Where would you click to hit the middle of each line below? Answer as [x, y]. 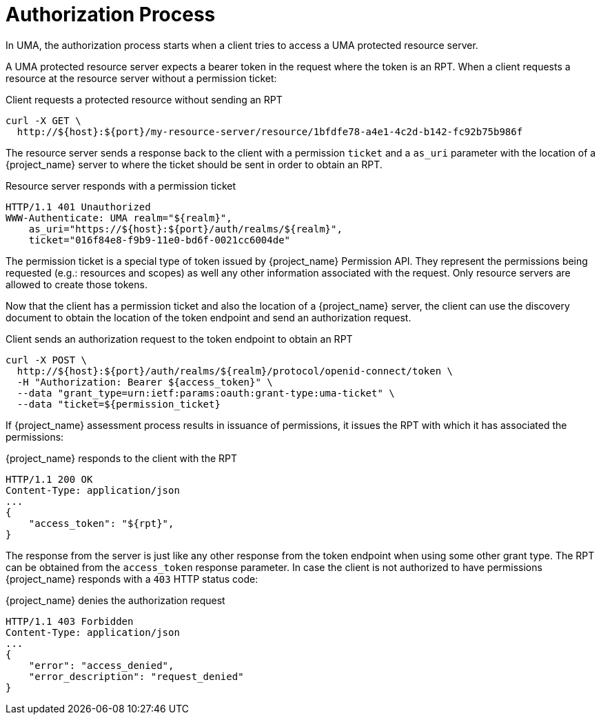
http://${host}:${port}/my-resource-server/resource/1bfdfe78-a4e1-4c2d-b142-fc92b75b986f [270, 131]
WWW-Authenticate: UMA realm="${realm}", [119, 218]
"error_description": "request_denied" [136, 676]
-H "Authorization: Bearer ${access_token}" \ [145, 382]
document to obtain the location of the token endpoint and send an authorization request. [208, 317]
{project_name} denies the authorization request [115, 600]
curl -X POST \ [47, 360]
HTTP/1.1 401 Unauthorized [78, 207]
